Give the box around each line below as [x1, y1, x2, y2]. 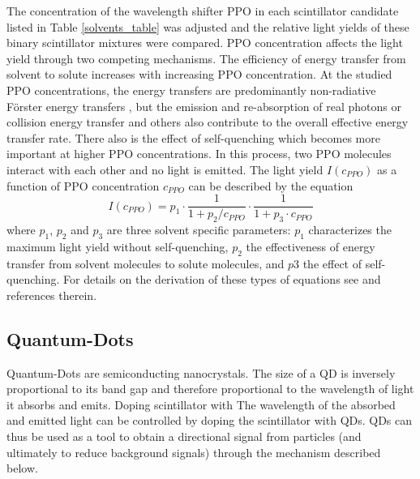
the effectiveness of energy [246, 237, 375, 254]
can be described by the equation [188, 177, 354, 194]
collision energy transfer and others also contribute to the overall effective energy [6, 113, 409, 130]
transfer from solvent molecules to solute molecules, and [6, 254, 285, 272]
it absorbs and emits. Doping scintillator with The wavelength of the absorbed [6, 396, 396, 413]
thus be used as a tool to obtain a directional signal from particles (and [6, 427, 362, 444]
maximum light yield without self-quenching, [6, 237, 229, 254]
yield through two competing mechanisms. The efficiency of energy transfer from [6, 49, 406, 66]
